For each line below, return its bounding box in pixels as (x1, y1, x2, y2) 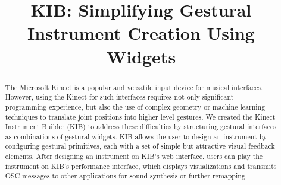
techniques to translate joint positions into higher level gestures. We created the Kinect (5, 111, 276, 122)
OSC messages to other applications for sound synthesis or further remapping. (5, 171, 248, 181)
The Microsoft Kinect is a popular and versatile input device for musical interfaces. (5, 82, 263, 92)
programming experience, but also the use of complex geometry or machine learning (5, 101, 266, 111)
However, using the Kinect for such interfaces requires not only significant (5, 92, 234, 102)
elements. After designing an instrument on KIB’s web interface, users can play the (5, 151, 263, 161)
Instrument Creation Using (27, 21, 255, 45)
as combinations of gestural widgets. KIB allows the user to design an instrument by (5, 131, 267, 141)
